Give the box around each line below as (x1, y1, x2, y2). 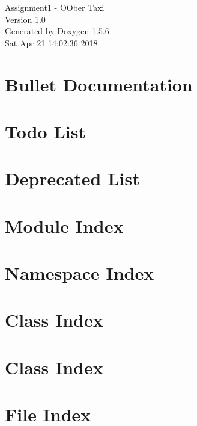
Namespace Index (5, 261, 154, 285)
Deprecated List (5, 166, 140, 191)
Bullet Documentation (5, 72, 193, 96)
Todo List (5, 119, 86, 143)
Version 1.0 (5, 13, 46, 25)
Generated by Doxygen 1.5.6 (5, 25, 109, 37)
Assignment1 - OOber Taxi (5, 1, 105, 13)
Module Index (5, 213, 124, 238)
